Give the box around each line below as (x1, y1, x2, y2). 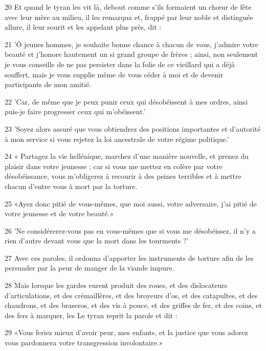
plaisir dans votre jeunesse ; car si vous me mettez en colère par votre (5, 160, 223, 171)
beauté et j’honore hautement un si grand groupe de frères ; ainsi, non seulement (5, 49, 258, 59)
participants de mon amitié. (5, 79, 92, 90)
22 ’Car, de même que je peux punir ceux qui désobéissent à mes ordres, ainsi (5, 96, 248, 107)
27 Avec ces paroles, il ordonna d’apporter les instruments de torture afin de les (5, 252, 254, 263)
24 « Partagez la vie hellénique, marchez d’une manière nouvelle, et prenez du (5, 151, 249, 161)
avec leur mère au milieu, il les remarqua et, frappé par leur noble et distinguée (5, 11, 253, 22)
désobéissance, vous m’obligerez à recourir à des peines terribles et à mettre (5, 171, 241, 181)
